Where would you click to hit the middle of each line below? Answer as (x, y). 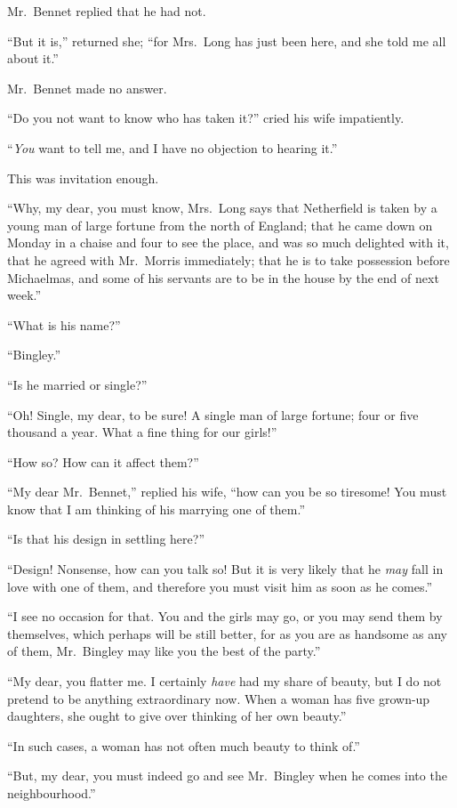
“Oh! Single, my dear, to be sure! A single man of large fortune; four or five (213, 414)
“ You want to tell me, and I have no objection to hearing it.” (172, 147)
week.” (24, 295)
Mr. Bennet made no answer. (87, 88)
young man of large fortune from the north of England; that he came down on (220, 225)
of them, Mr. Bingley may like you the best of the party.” (164, 651)
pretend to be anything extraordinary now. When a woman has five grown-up (219, 698)
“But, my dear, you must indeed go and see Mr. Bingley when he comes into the (227, 776)
